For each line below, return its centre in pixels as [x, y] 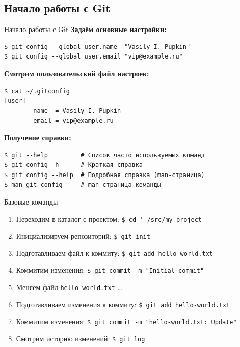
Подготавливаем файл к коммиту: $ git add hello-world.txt [115, 253]
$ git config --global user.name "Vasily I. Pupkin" [97, 47]
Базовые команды [31, 201]
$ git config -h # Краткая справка [74, 165]
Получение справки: [38, 137]
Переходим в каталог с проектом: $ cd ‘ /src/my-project [109, 219]
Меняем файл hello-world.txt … [69, 287]
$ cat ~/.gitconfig [37, 91]
